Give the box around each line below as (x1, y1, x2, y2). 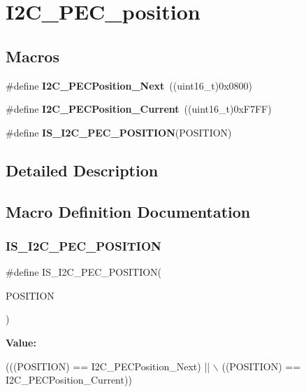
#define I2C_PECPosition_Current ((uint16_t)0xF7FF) (6, 101, 272, 116)
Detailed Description (6, 159, 159, 181)
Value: (6, 335, 36, 349)
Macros (6, 45, 59, 66)
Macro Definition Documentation (6, 200, 251, 222)
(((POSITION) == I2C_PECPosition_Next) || (6, 358, 210, 373)
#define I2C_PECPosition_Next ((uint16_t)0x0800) (6, 78, 252, 92)
